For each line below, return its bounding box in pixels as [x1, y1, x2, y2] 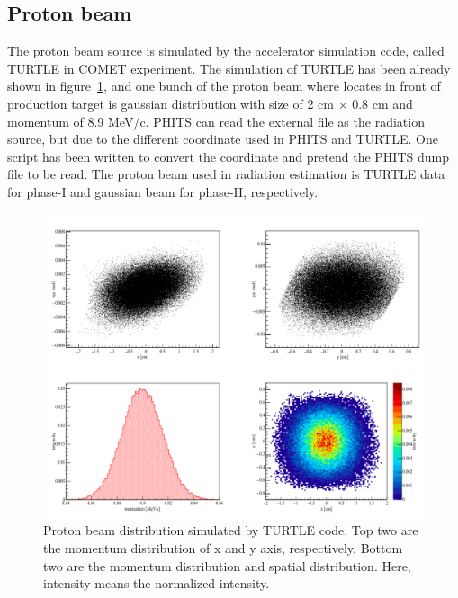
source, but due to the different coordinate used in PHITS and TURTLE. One [7, 129, 439, 148]
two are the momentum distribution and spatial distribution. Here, [43, 556, 411, 575]
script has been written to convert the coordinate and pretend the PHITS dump [7, 147, 449, 165]
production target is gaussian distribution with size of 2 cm [7, 94, 334, 112]
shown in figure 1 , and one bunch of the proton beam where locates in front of [7, 76, 441, 95]
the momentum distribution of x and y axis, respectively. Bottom [43, 539, 403, 558]
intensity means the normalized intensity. [43, 574, 270, 593]
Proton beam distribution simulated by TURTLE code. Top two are [43, 521, 418, 540]
